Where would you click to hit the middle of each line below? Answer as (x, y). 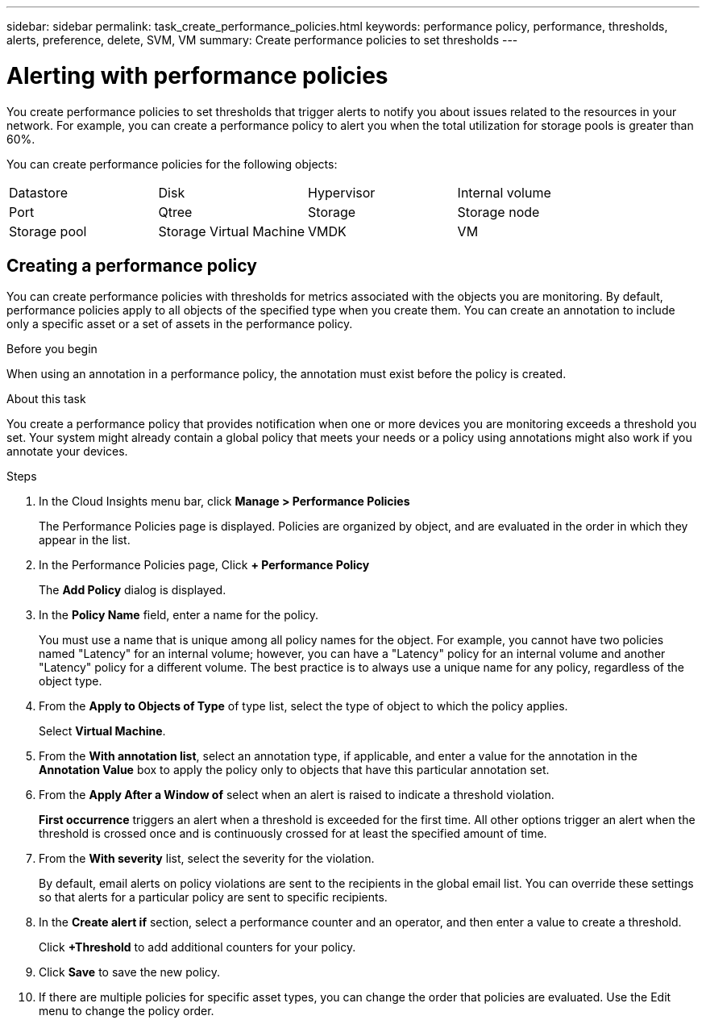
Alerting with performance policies (197, 75)
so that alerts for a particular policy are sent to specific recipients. (213, 897)
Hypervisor (342, 192)
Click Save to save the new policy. (129, 972)
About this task (46, 399)
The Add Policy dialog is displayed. (133, 590)
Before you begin (52, 349)
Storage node (498, 212)
